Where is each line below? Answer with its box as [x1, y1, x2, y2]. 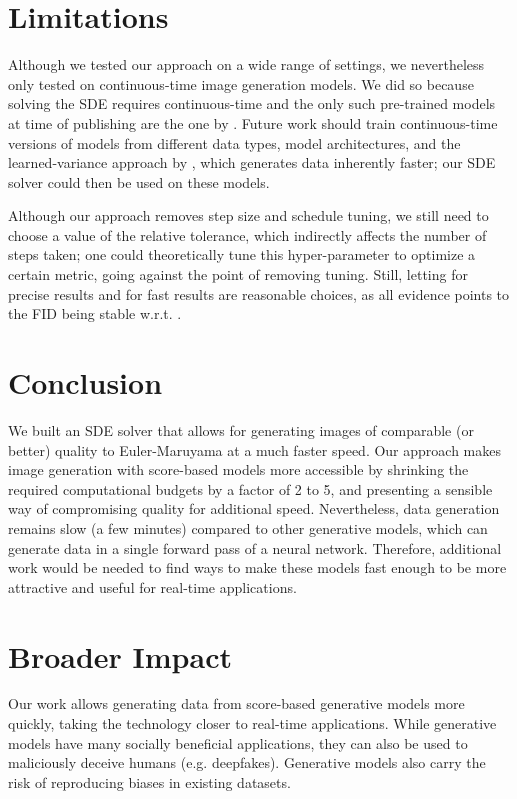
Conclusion [8, 362, 163, 403]
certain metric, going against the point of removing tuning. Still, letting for [8, 264, 468, 285]
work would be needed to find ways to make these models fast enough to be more [8, 557, 507, 578]
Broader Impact [8, 635, 232, 676]
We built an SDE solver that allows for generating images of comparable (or [8, 419, 474, 440]
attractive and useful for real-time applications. [8, 576, 297, 597]
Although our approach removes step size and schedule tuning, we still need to [8, 205, 489, 226]
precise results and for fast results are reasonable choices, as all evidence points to [8, 283, 510, 304]
